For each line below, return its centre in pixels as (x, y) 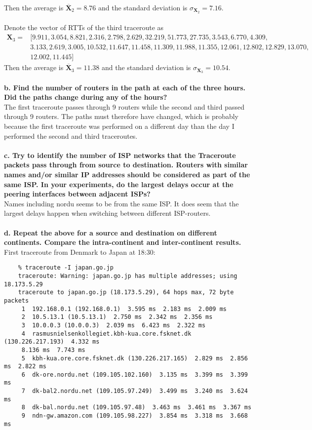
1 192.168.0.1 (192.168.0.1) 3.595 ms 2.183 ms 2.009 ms (124, 309)
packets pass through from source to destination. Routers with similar (126, 165)
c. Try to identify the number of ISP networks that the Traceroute (120, 155)
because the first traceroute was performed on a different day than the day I (119, 126)
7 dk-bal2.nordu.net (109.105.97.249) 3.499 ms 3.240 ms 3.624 (135, 391)
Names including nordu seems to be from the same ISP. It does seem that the (121, 203)
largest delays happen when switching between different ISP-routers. (107, 213)
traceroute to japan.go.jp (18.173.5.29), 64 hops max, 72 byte (126, 293)
